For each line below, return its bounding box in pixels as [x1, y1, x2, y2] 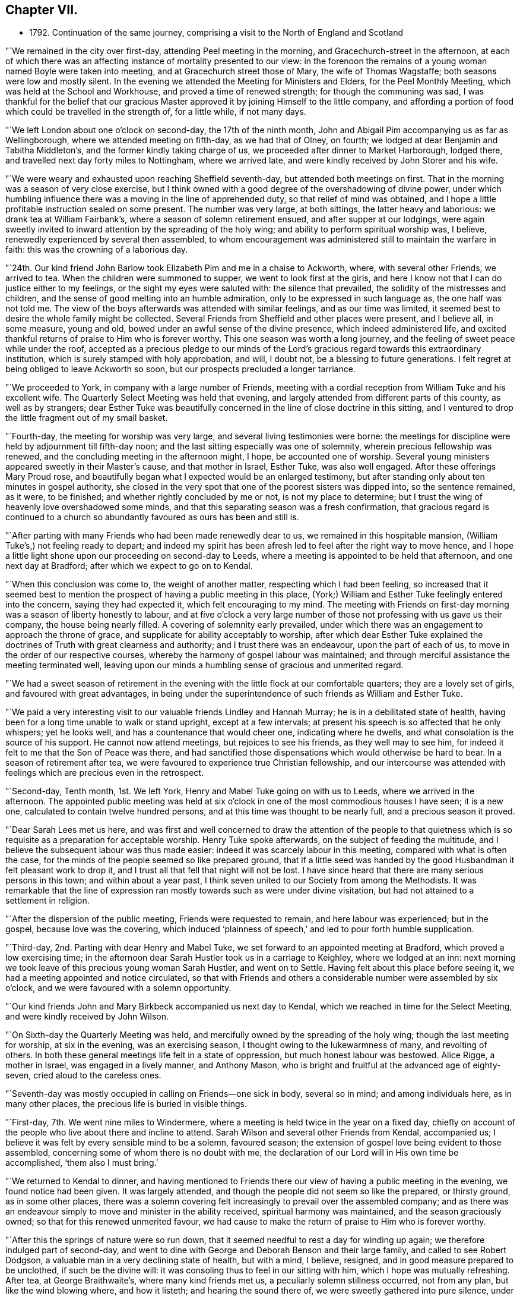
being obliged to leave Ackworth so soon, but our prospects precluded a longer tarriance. [5, 364, 356, 375]
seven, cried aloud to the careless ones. [5, 1070, 161, 1081]
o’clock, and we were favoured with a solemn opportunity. [5, 983, 232, 993]
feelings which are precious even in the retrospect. [5, 767, 204, 778]
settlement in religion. [5, 895, 90, 906]
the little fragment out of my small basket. [5, 413, 168, 423]
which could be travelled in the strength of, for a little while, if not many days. [5, 106, 306, 117]
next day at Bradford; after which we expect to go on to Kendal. [5, 561, 253, 571]
